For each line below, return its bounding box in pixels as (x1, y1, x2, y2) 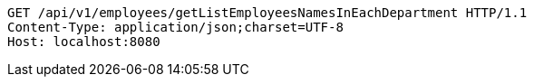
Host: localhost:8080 (7, 34, 160, 49)
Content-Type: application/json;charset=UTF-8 (7, 20, 344, 34)
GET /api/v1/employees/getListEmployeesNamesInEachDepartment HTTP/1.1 (7, 5, 528, 20)
